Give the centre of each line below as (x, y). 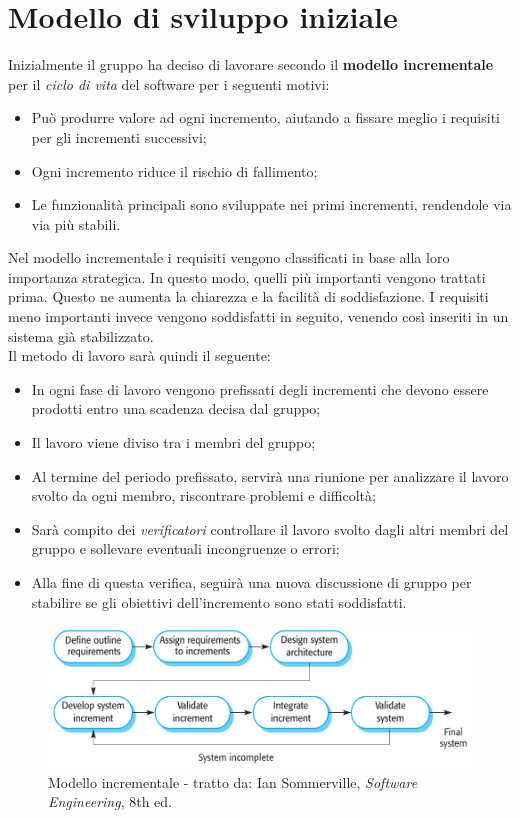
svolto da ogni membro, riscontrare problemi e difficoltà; (203, 495)
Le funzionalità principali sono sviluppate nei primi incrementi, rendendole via (271, 204)
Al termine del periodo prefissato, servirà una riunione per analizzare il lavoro (270, 475)
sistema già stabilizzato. (81, 335)
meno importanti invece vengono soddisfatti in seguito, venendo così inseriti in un (258, 316)
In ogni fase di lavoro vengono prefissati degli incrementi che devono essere (260, 388)
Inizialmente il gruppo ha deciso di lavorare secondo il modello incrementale (251, 64)
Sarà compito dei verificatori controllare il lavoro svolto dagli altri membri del (270, 528)
